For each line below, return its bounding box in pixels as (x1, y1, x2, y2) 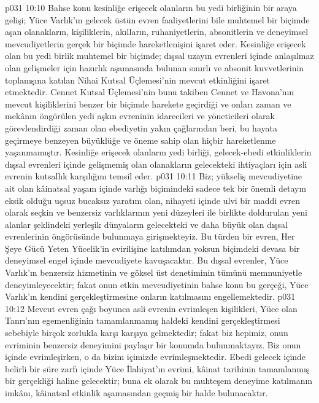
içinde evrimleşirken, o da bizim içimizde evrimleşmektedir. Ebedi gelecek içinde (5, 350, 306, 363)
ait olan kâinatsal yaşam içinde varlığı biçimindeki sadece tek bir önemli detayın (5, 181, 307, 194)
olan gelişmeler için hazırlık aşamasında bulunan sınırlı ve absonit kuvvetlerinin (5, 61, 304, 74)
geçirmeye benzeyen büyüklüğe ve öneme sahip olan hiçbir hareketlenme (5, 133, 276, 146)
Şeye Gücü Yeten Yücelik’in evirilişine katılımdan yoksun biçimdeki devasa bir (5, 241, 300, 254)
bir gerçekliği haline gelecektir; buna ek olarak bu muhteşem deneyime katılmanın (5, 374, 313, 387)
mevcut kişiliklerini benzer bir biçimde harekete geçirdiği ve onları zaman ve (5, 97, 291, 110)
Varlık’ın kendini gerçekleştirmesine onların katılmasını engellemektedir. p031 (5, 290, 296, 303)
